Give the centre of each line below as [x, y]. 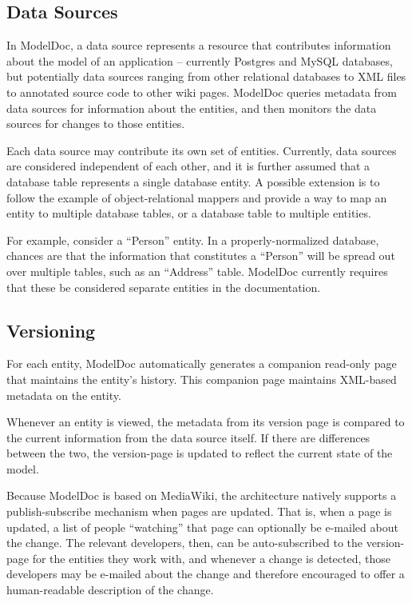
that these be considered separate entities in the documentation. [164, 287]
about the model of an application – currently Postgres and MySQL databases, [200, 60]
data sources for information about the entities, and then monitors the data [192, 108]
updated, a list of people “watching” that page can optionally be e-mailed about [202, 527]
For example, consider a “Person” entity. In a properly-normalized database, [193, 240]
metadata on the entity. [64, 395]
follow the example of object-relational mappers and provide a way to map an [197, 197]
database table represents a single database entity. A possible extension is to [193, 181]
